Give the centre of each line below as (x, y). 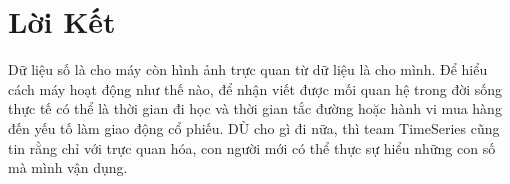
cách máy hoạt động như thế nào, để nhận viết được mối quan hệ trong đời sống (255, 88)
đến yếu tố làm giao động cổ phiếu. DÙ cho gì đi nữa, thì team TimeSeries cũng (254, 127)
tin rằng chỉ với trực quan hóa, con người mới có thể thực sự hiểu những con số (252, 147)
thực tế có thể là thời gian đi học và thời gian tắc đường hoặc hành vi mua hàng (255, 108)
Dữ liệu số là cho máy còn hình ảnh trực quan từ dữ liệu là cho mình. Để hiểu (248, 69)
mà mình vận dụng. (68, 167)
